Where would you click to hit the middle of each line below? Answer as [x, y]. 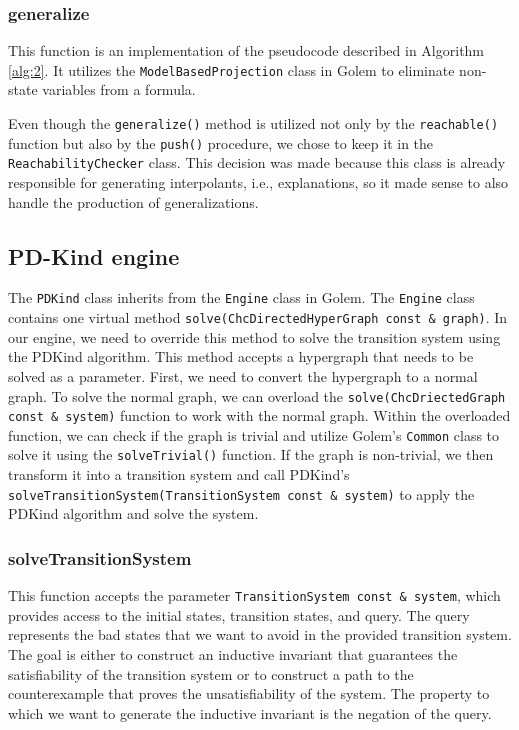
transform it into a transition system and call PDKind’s [179, 474]
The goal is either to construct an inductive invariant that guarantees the [233, 654]
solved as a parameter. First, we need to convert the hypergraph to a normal [243, 375]
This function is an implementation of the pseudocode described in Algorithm [246, 50]
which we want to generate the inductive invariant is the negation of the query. [250, 712]
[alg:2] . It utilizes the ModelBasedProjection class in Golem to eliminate [231, 69]
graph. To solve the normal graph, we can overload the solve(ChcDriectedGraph [257, 395]
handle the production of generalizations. [133, 201]
